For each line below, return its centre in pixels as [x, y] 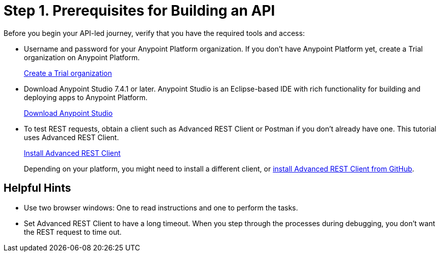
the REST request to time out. [73, 232]
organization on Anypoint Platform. [82, 57]
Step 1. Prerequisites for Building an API [139, 11]
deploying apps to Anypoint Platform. [86, 97]
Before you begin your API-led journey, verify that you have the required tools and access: [154, 33]
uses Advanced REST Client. [71, 137]
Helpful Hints [37, 188]
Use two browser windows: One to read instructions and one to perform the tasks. [161, 207]
